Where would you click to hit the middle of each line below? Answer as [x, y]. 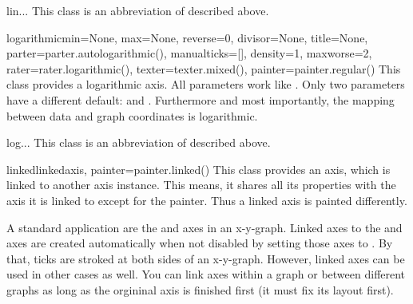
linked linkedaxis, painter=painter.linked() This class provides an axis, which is [199, 169]
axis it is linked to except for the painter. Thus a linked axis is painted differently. [207, 200]
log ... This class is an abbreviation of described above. [139, 142]
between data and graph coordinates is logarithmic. [132, 115]
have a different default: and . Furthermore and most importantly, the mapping [201, 99]
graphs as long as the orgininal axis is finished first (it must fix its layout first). [200, 289]
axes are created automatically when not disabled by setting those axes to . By [200, 243]
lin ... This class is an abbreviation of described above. [138, 10]
